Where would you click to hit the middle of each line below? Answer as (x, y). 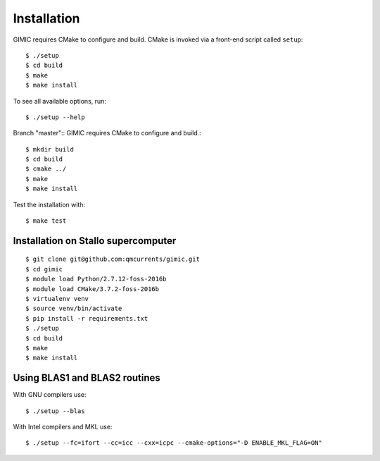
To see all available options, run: (60, 101)
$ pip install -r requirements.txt (87, 318)
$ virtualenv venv (57, 299)
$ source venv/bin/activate (74, 309)
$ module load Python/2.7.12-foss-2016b (96, 279)
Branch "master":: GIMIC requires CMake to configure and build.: (107, 133)
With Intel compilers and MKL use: (63, 427)
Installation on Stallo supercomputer (95, 241)
